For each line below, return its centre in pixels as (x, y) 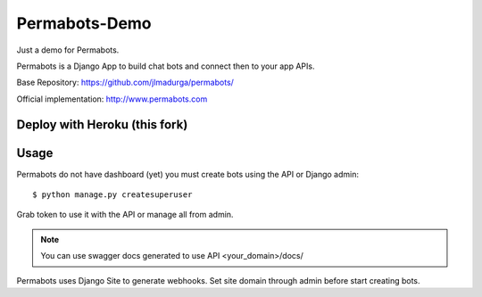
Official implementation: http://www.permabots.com (112, 99)
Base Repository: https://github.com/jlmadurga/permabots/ (125, 82)
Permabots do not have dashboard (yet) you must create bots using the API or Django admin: (187, 174)
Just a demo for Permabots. (68, 50)
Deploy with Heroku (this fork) (102, 124)
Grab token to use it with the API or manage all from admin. (125, 215)
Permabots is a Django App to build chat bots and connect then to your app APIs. (166, 66)
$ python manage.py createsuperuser (112, 195)
